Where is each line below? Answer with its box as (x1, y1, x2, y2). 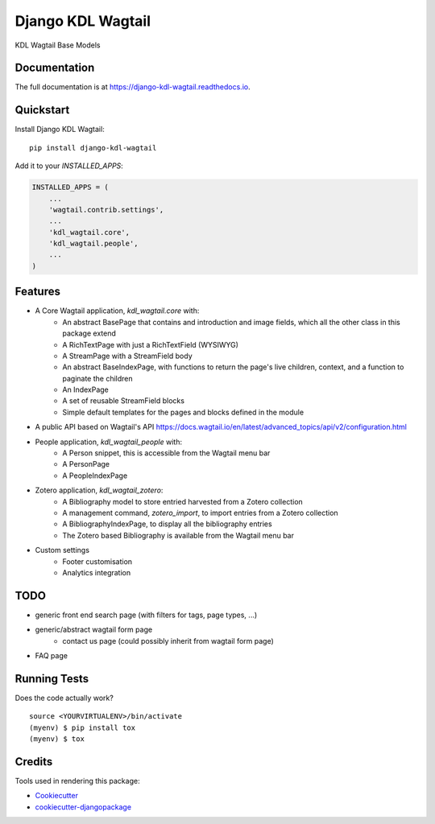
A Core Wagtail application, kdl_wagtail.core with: (35, 306, 200, 315)
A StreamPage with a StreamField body (62, 351, 193, 360)
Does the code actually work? (14, 693, 114, 702)
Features (14, 285, 60, 299)
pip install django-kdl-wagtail (29, 143, 157, 152)
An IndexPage (62, 385, 109, 394)
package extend (62, 328, 117, 338)
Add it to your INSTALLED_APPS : (14, 161, 124, 171)
